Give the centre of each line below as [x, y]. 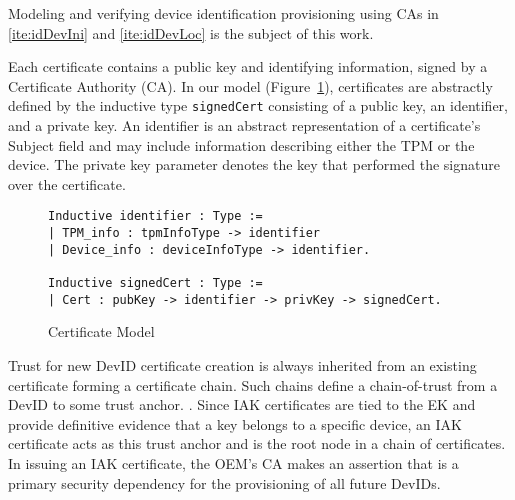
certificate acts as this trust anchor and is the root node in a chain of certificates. [257, 443]
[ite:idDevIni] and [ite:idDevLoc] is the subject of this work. [191, 32]
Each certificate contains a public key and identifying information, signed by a [248, 66]
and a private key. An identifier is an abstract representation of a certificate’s [244, 125]
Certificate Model [101, 331]
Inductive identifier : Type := [155, 216]
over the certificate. [67, 183]
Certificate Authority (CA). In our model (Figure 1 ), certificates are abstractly [250, 85]
